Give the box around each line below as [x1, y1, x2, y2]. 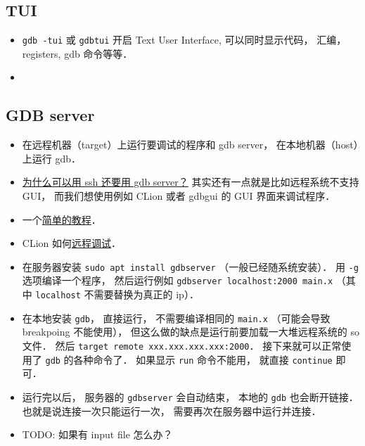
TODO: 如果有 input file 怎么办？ [22, 427, 173, 442]
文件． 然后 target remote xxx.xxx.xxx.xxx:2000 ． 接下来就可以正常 [22, 338, 342, 353]
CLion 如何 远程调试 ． [22, 236, 121, 250]
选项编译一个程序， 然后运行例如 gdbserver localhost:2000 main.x [22, 273, 333, 288]
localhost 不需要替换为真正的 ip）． [35, 287, 199, 302]
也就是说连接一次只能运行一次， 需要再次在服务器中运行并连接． [22, 403, 321, 418]
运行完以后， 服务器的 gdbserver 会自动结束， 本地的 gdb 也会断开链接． [22, 389, 359, 404]
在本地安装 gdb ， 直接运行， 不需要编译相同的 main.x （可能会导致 [22, 310, 331, 325]
